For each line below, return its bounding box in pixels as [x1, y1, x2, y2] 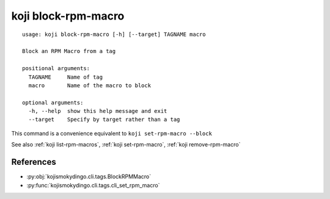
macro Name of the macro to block [28, 82, 152, 89]
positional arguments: [22, 65, 90, 72]
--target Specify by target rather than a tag [28, 116, 180, 123]
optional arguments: [22, 99, 84, 106]
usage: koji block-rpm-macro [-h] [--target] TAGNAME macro [22, 31, 206, 38]
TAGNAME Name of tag [28, 73, 103, 81]
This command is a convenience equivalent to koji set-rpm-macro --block [11, 129, 212, 137]
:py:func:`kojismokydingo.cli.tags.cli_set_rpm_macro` [26, 181, 160, 189]
